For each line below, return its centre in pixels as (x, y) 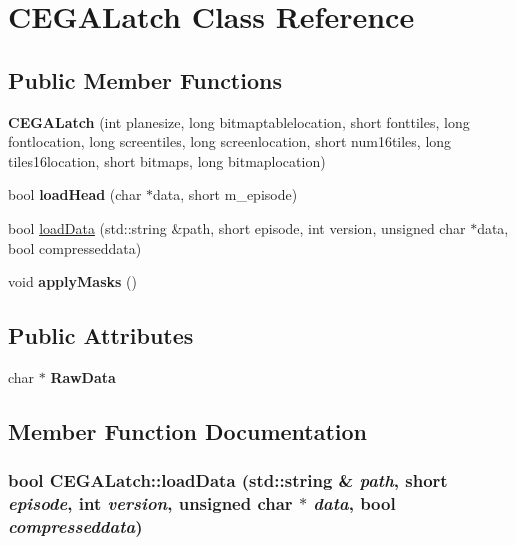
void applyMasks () (72, 281)
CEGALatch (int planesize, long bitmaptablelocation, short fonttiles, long (239, 121)
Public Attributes (101, 335)
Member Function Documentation (188, 430)
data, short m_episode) (225, 194)
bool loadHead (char (75, 194)
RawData (83, 376)
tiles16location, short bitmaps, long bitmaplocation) (167, 160)
